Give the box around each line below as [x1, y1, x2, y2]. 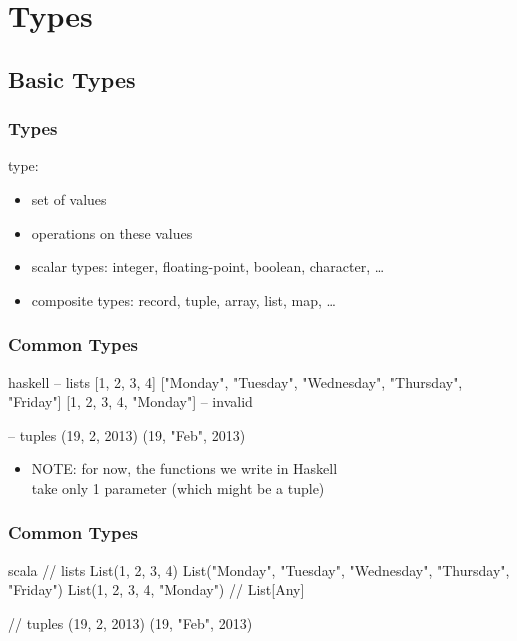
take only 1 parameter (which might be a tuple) [31, 477, 325, 498]
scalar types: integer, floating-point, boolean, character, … [31, 256, 385, 277]
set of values [31, 188, 107, 209]
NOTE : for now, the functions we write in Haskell [31, 458, 338, 479]
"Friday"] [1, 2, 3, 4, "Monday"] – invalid [8, 391, 253, 412]
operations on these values [31, 222, 193, 243]
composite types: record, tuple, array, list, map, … [31, 289, 336, 310]
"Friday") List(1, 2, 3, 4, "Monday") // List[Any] [8, 579, 305, 600]
